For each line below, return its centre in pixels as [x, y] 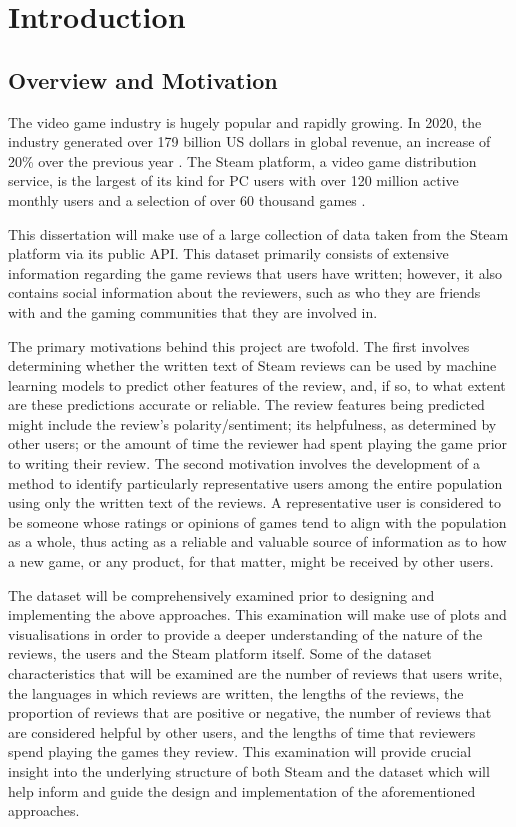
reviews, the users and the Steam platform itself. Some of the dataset [220, 653]
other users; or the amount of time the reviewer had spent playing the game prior [258, 443]
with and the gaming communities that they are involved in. [193, 311]
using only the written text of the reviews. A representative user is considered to [254, 502]
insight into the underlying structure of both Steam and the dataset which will [249, 770]
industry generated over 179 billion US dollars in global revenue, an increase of [249, 141]
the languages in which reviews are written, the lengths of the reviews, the [236, 692]
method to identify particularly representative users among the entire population [255, 482]
